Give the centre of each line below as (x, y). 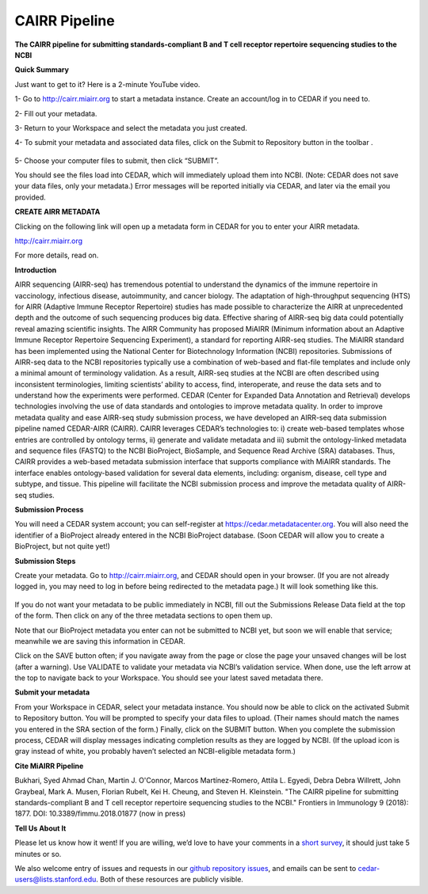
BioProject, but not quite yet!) (63, 546)
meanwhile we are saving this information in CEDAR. (100, 641)
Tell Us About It (40, 828)
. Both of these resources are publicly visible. (170, 880)
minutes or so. (38, 854)
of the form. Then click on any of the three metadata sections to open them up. (143, 616)
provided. (31, 197)
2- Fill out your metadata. (56, 113)
